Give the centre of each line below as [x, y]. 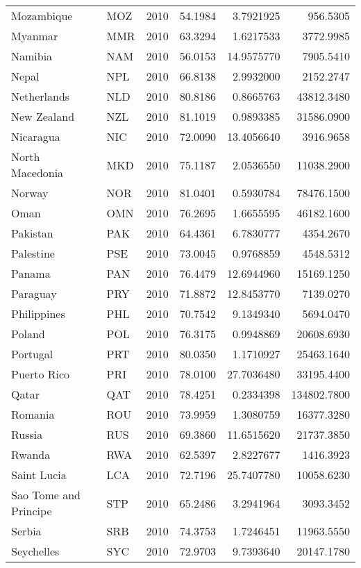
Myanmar [35, 36]
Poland [28, 334]
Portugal [32, 354]
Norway [30, 193]
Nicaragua [36, 136]
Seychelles [35, 551]
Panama [31, 273]
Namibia [32, 56]
